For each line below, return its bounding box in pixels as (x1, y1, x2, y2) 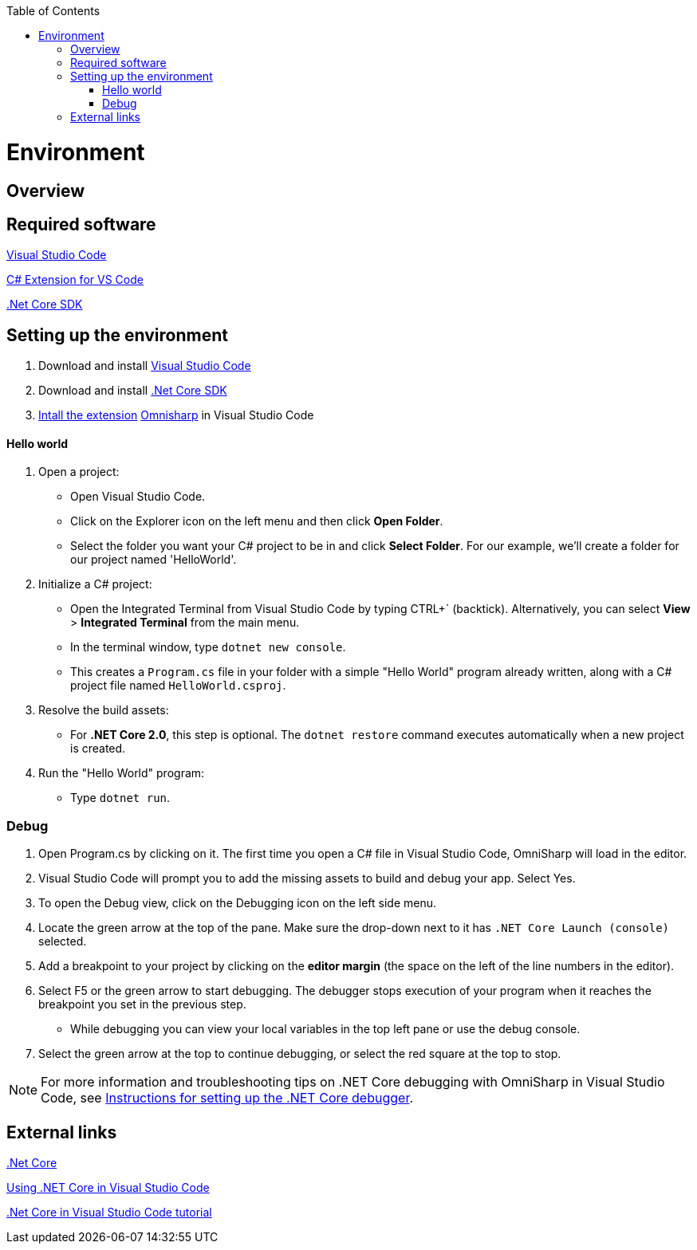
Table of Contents (6, 4, 100, 18)
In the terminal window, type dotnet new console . (70, 640, 346, 654)
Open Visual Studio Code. (70, 489, 206, 504)
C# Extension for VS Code (6, 273, 144, 287)
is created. (70, 741, 126, 756)
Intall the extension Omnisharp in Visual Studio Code (38, 408, 314, 423)
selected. (38, 934, 87, 949)
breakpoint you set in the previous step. (38, 997, 246, 1012)
